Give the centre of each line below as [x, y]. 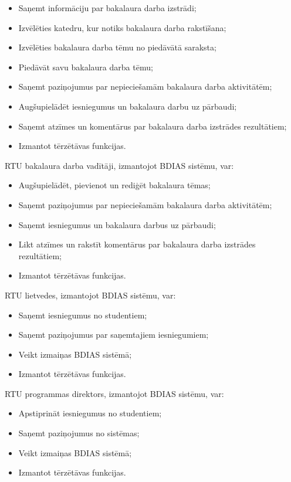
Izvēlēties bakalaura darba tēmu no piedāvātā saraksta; [117, 47]
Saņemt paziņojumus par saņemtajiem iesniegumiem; [114, 335]
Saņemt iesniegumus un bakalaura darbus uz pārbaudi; [117, 224]
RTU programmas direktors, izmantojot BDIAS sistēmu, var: [114, 393]
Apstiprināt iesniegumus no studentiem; [90, 413]
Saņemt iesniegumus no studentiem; [83, 315]
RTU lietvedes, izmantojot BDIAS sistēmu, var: [90, 295]
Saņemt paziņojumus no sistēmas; [79, 433]
